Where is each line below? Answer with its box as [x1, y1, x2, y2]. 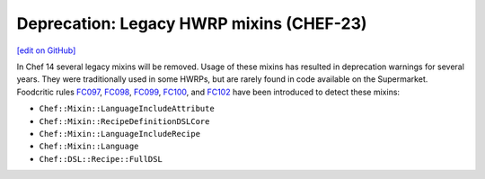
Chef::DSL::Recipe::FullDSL [39, 154, 163, 164]
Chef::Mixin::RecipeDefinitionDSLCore [39, 116, 210, 126]
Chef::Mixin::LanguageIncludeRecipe [39, 129, 201, 139]
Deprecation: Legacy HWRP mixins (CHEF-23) [16, 13, 367, 33]
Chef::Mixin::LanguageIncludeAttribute [39, 103, 215, 114]
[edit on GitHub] [16, 45, 76, 56]
